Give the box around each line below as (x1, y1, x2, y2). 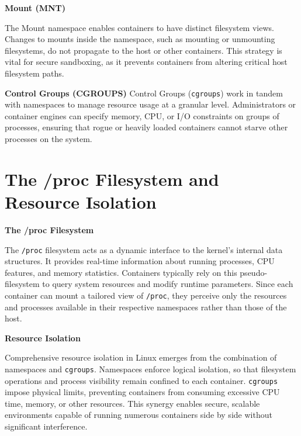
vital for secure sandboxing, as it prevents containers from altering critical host (5, 56, 288, 68)
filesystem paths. (5, 67, 64, 79)
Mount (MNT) (5, 2, 66, 13)
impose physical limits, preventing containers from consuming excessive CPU (5, 386, 280, 398)
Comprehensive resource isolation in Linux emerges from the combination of (5, 351, 277, 364)
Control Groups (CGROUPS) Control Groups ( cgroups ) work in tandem (5, 86, 283, 99)
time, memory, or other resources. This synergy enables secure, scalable (5, 397, 260, 409)
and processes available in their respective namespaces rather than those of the (5, 300, 287, 313)
